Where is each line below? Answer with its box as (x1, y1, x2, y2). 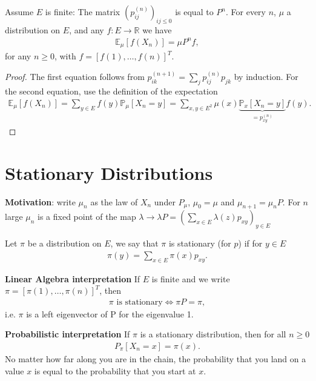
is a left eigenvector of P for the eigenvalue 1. (26, 307, 194, 320)
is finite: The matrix (45, 5, 120, 18)
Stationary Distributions (5, 160, 213, 185)
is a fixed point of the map (38, 210, 136, 223)
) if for (238, 237, 263, 250)
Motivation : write (5, 195, 76, 208)
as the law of (90, 195, 138, 208)
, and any (69, 23, 104, 36)
